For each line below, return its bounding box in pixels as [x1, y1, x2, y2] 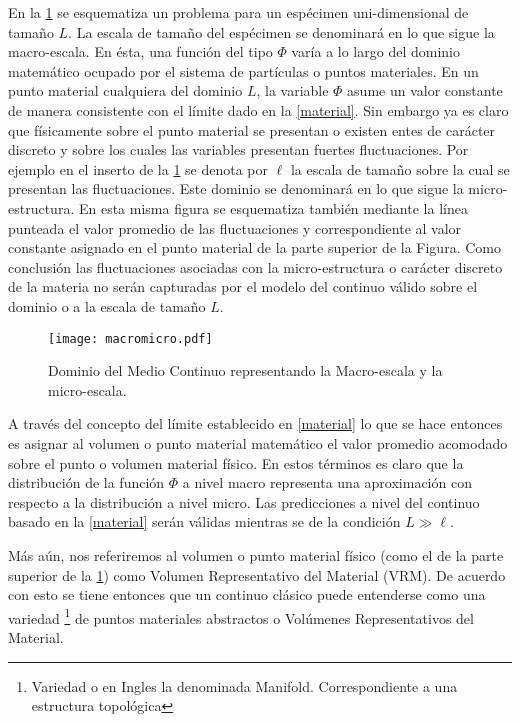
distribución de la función [8, 472, 165, 493]
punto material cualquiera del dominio [8, 80, 243, 101]
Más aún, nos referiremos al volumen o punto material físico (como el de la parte [8, 544, 504, 565]
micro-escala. [48, 379, 127, 400]
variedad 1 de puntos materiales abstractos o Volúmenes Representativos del [8, 604, 474, 628]
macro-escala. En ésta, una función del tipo [8, 41, 273, 62]
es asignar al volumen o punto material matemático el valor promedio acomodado [8, 432, 508, 453]
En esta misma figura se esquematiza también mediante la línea [78, 197, 468, 218]
